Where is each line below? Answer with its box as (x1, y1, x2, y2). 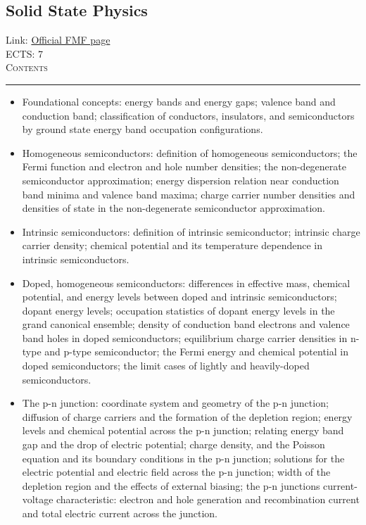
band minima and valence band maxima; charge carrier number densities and (22, 186, 355, 201)
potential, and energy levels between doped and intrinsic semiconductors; (22, 289, 337, 304)
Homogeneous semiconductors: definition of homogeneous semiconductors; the (22, 145, 358, 160)
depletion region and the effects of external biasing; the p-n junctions (22, 478, 320, 493)
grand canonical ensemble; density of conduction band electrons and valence (22, 317, 350, 331)
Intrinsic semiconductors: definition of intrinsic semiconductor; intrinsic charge (22, 224, 360, 239)
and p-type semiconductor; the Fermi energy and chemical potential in (44, 344, 348, 359)
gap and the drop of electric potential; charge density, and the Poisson (22, 437, 325, 452)
